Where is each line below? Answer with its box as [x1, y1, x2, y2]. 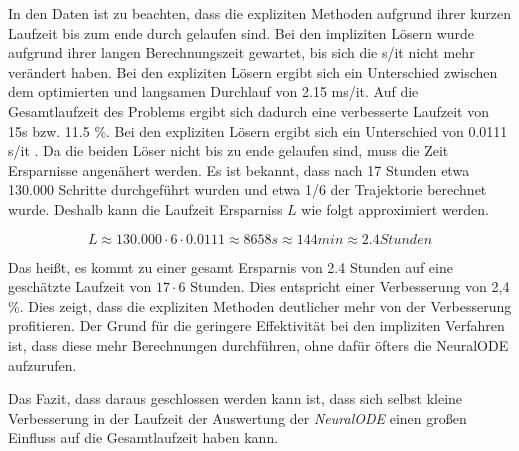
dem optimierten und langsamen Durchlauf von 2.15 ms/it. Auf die [8, 81, 419, 102]
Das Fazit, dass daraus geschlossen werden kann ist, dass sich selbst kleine [8, 388, 463, 409]
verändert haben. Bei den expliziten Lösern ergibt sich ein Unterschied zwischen [8, 61, 498, 82]
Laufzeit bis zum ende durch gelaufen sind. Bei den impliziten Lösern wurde [8, 22, 475, 43]
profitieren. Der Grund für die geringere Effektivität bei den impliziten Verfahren [8, 315, 505, 336]
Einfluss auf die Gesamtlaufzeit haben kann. [8, 427, 279, 448]
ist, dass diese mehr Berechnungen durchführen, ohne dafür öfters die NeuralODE [8, 334, 509, 355]
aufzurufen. [8, 354, 77, 375]
